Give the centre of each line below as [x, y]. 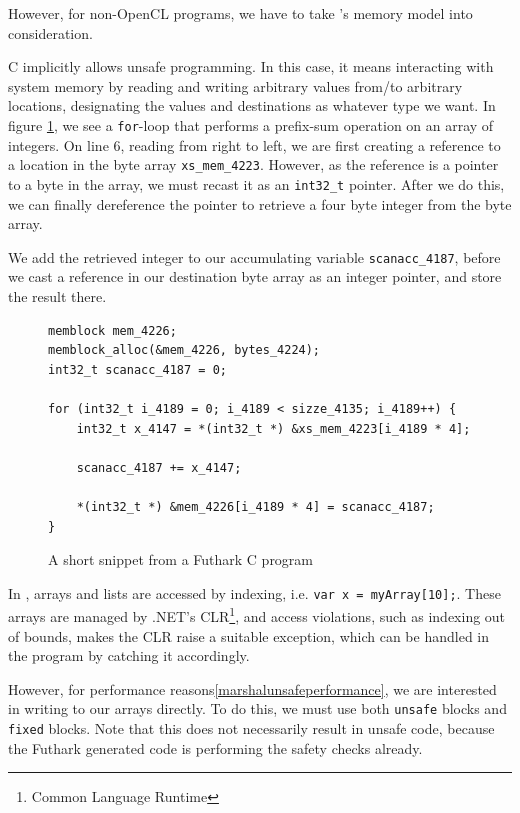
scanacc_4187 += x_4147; [159, 467]
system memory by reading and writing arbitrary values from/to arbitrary [235, 85]
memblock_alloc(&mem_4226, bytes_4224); [184, 350]
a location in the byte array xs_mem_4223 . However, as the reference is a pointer [253, 164]
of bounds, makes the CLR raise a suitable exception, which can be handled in [249, 635]
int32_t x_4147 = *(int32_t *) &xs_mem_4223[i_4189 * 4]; [273, 428]
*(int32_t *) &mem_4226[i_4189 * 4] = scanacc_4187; [255, 506]
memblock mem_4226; [112, 330]
